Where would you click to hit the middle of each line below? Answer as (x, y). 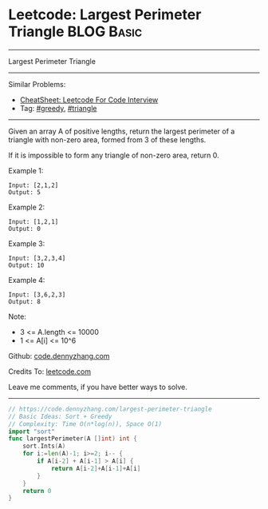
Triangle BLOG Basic (75, 32)
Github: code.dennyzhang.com (59, 356)
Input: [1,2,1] (33, 221)
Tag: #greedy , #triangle (58, 108)
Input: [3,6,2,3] (37, 294)
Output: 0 (25, 229)
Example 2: (27, 207)
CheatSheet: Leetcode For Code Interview (89, 99)
